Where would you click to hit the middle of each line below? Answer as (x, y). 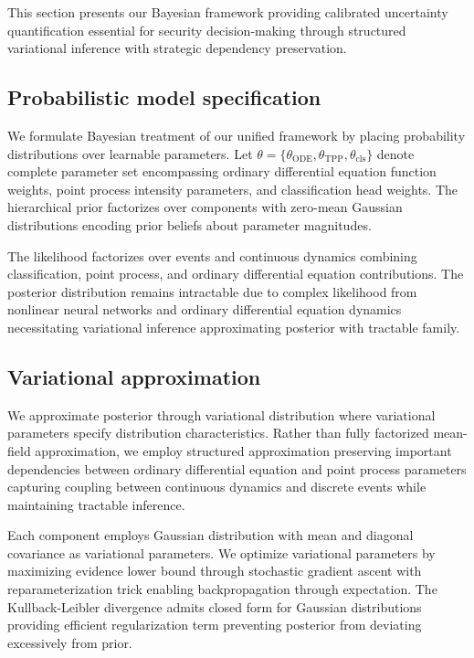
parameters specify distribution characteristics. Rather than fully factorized (218, 433)
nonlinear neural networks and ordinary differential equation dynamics (205, 309)
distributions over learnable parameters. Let (130, 153)
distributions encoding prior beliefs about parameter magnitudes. (190, 224)
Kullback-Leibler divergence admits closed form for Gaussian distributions (215, 606)
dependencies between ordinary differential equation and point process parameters (237, 468)
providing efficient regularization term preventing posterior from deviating (215, 625)
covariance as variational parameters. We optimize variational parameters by (221, 552)
